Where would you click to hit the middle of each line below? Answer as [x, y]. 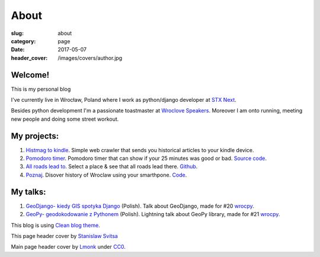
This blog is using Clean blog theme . [55, 225]
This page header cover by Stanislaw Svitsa [64, 236]
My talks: [29, 192]
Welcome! [30, 75]
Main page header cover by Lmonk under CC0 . [68, 247]
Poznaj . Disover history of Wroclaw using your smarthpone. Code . [106, 175]
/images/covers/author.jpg [90, 58]
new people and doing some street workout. [65, 119]
